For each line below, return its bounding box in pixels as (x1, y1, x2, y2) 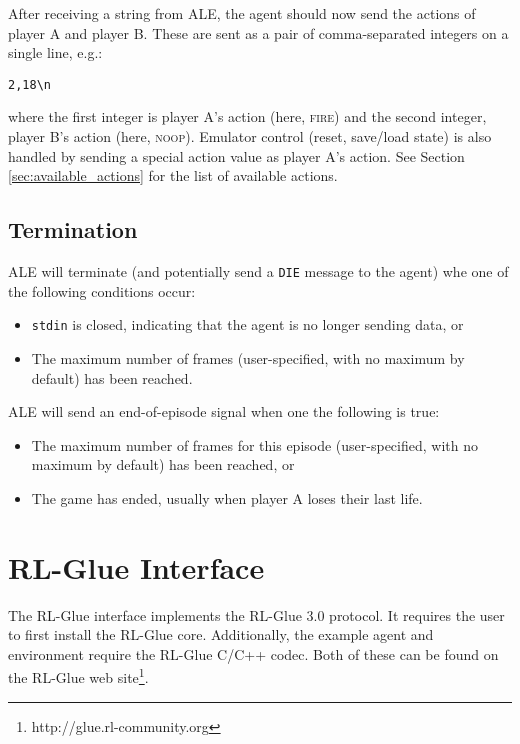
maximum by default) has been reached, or (31, 454, 295, 475)
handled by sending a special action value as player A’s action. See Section (8, 145, 465, 166)
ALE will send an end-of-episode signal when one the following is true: (8, 401, 440, 422)
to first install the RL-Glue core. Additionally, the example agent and (8, 624, 434, 645)
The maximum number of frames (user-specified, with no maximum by (31, 347, 465, 368)
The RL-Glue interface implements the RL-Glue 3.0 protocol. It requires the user (8, 604, 505, 625)
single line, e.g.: (8, 42, 103, 63)
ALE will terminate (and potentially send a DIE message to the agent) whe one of (8, 261, 509, 282)
